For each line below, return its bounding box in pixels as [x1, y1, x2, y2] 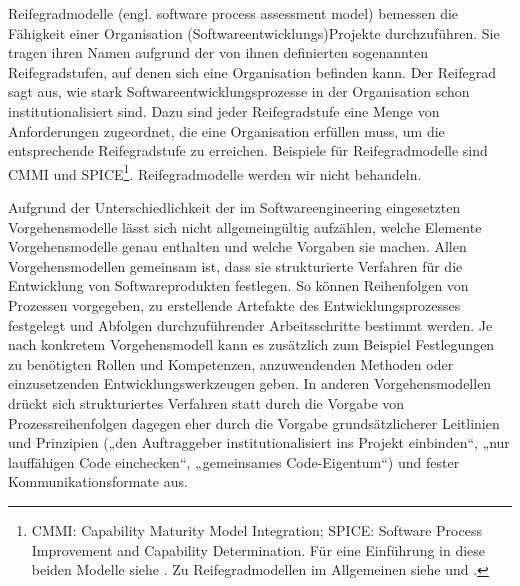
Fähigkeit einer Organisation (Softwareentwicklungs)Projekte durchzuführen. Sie [8, 22, 500, 43]
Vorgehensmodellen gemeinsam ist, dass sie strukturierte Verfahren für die [8, 255, 463, 276]
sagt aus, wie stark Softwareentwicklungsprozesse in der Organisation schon [8, 81, 470, 102]
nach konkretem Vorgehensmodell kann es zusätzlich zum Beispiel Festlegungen [8, 334, 495, 355]
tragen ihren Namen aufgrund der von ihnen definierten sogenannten [8, 42, 428, 63]
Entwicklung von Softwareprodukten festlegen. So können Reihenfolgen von [8, 275, 469, 296]
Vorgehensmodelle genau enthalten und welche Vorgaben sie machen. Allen [8, 236, 467, 257]
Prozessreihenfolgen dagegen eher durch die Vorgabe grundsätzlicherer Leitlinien [8, 412, 500, 433]
